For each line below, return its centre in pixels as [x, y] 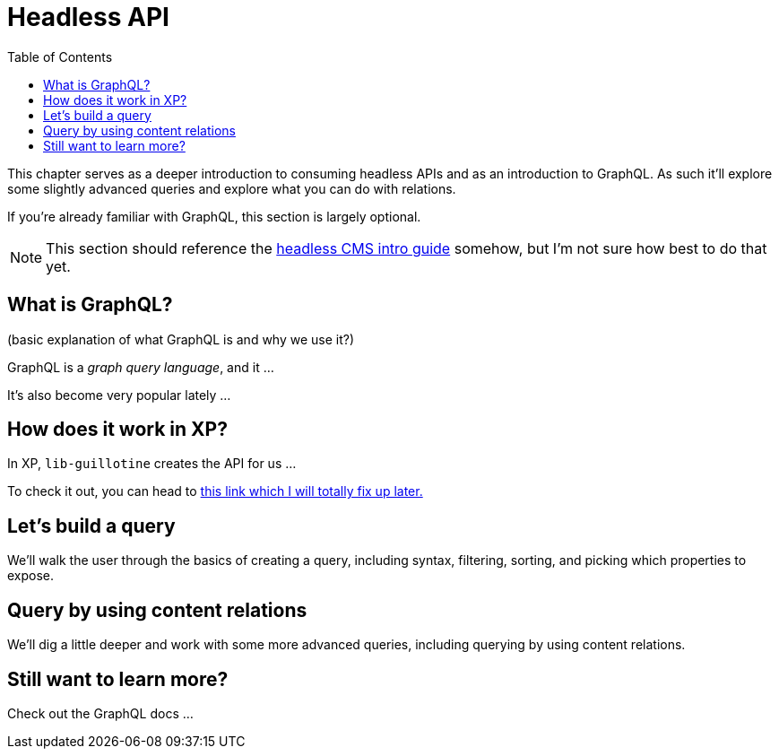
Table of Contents [60, 56]
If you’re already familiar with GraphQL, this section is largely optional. [214, 216]
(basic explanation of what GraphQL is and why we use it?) [181, 339]
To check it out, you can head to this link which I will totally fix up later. [215, 491]
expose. [31, 576]
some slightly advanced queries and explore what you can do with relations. [232, 188]
